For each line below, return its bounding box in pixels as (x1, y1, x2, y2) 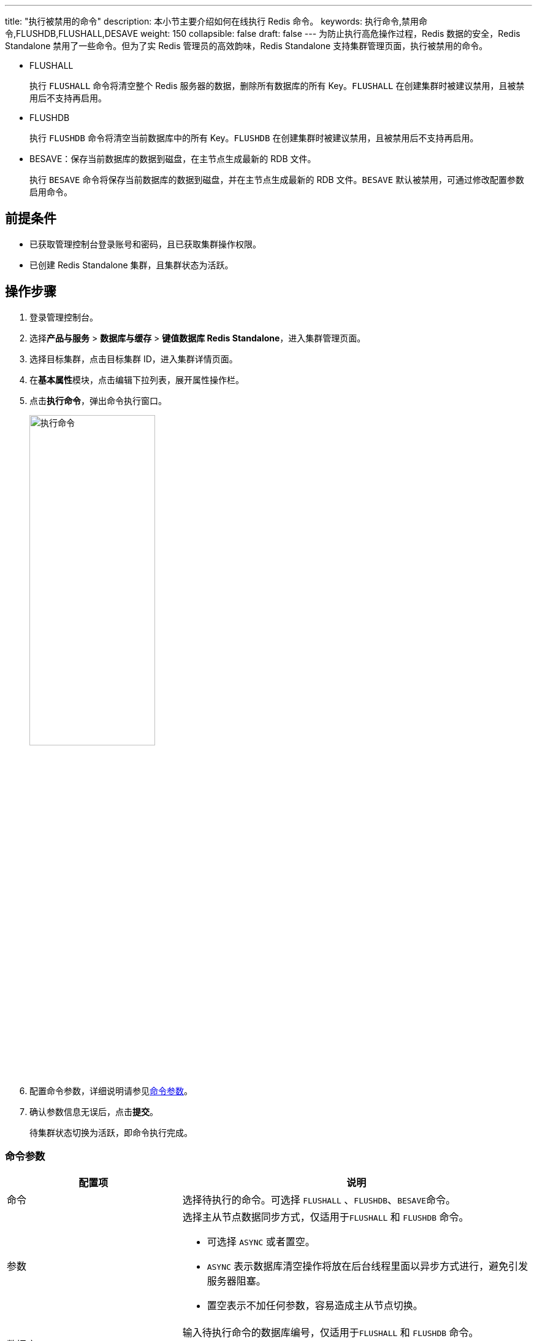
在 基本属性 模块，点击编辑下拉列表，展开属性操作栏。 (29, 374, 244, 385)
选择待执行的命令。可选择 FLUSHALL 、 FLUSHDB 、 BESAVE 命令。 (182, 1194, 456, 1207)
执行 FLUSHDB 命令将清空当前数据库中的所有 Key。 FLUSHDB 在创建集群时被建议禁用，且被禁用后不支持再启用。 (29, 133, 479, 143)
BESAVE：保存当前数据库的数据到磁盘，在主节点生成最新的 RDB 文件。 (29, 154, 316, 164)
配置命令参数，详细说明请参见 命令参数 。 (29, 1085, 192, 1096)
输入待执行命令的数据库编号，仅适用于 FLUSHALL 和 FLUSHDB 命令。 (182, 1326, 479, 1339)
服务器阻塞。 (207, 1275, 266, 1288)
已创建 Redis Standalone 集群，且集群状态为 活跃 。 (29, 259, 234, 270)
